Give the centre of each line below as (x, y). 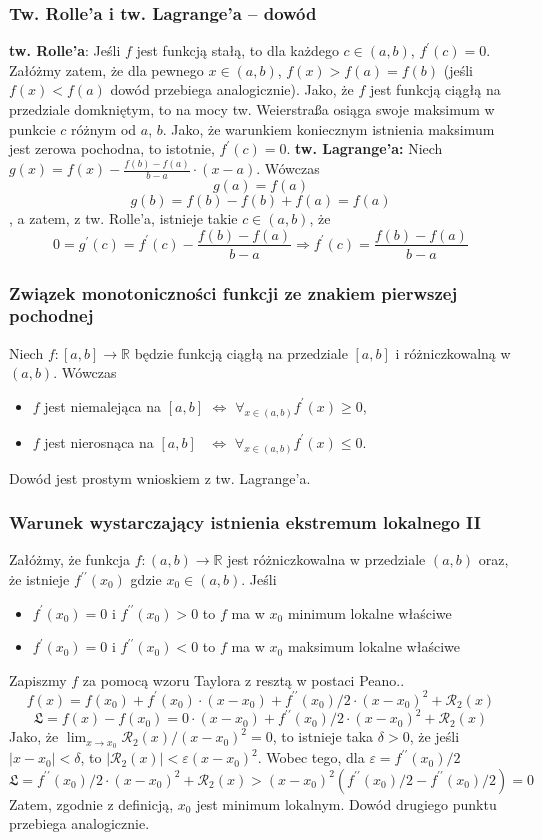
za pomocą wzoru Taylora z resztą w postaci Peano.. (243, 679)
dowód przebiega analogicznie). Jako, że (232, 89)
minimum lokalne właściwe (369, 612)
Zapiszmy (38, 679)
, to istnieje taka (323, 736)
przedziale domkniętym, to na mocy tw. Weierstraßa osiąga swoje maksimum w (252, 109)
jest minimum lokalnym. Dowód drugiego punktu (346, 803)
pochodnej (51, 315)
